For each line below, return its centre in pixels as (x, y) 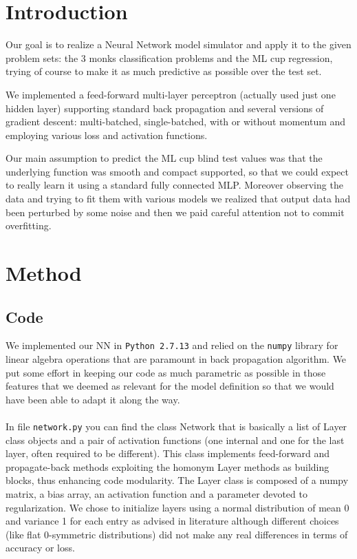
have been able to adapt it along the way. (93, 399)
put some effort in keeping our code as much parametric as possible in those (166, 372)
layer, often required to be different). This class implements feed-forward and (168, 453)
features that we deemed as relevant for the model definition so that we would (170, 386)
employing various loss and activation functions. (107, 135)
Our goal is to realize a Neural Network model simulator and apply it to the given (178, 44)
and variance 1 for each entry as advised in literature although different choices (172, 521)
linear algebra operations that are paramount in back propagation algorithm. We (176, 359)
